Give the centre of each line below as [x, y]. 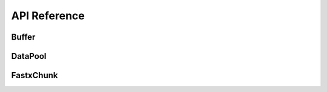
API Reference [48, 16]
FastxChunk [35, 75]
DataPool [29, 56]
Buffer [23, 37]
